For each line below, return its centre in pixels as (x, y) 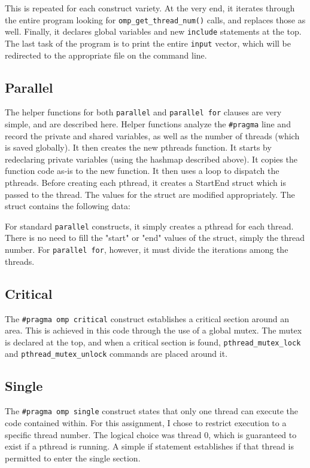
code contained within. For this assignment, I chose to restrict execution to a (146, 422)
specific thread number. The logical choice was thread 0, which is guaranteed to (151, 434)
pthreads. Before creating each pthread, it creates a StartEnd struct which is (145, 183)
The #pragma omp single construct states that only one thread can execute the (152, 411)
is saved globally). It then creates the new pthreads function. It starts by (138, 147)
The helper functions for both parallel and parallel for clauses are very (143, 112)
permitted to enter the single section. (73, 458)
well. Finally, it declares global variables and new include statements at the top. (153, 31)
